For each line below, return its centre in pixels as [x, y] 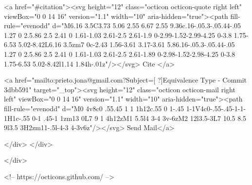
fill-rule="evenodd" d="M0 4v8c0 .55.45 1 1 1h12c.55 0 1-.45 [94, 108]
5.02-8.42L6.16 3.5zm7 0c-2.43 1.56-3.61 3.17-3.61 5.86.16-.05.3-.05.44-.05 [126, 44]
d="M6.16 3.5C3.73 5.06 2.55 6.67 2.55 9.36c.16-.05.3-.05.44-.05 [147, 25]
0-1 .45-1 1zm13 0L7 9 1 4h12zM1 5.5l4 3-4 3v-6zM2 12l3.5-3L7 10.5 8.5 [139, 118]
